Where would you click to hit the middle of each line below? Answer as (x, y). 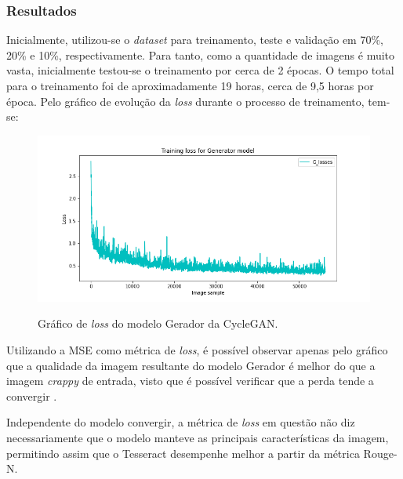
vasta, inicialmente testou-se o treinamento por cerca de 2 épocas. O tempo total (200, 70)
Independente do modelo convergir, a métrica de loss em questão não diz (181, 422)
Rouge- (380, 453)
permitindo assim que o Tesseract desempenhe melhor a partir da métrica (183, 453)
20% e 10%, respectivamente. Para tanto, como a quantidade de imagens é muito (201, 54)
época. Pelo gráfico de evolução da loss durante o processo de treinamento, (185, 101)
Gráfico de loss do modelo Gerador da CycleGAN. (158, 323)
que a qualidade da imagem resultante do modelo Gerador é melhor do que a (191, 365)
